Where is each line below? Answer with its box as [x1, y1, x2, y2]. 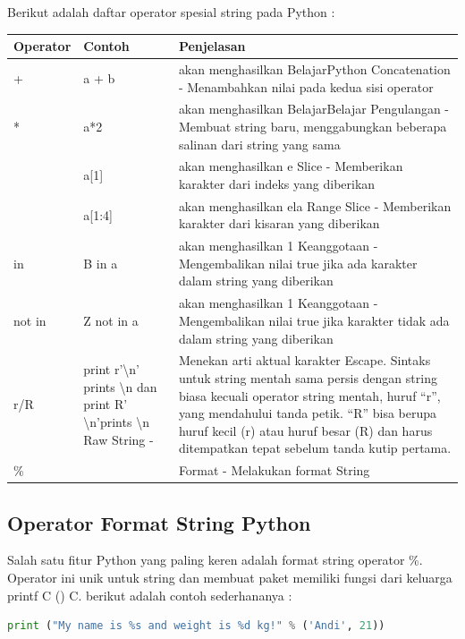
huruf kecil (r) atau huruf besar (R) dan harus [178, 421, 433, 439]
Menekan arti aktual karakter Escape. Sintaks [178, 351, 431, 370]
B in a [83, 253, 118, 272]
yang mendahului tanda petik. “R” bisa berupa [178, 404, 437, 422]
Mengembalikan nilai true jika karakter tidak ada [178, 311, 450, 329]
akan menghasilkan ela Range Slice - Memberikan [178, 196, 452, 215]
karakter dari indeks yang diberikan [178, 175, 376, 192]
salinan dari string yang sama [178, 134, 341, 153]
